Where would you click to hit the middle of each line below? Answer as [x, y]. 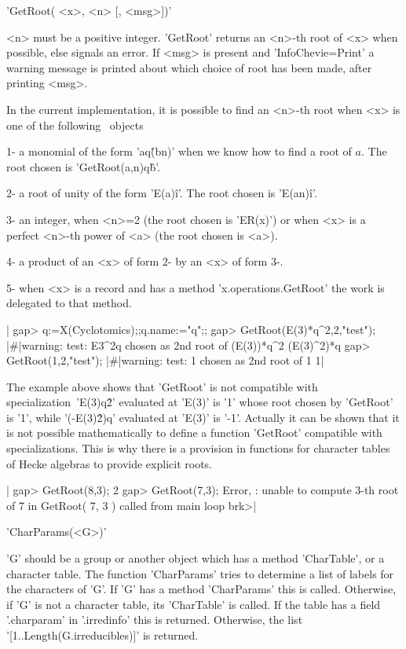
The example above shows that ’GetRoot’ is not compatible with [162, 386]
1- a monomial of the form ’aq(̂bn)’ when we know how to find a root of [179, 151]
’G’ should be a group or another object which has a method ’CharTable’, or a [196, 558]
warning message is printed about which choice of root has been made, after [189, 67]
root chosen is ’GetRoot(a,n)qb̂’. [84, 166]
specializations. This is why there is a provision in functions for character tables [198, 448]
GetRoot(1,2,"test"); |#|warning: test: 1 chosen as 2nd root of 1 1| [165, 360]
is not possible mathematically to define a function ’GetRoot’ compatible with [194, 433]
